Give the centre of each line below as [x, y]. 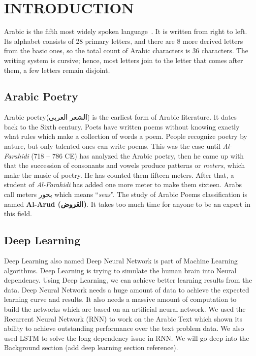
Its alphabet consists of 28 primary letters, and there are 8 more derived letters [124, 41]
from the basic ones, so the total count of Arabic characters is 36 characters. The [126, 50]
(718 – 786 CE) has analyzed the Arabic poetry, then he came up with [138, 155]
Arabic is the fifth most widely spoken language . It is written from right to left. [126, 31]
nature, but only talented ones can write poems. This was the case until [112, 146]
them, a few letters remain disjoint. [57, 70]
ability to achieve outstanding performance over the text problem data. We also [124, 328]
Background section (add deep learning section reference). [91, 347]
